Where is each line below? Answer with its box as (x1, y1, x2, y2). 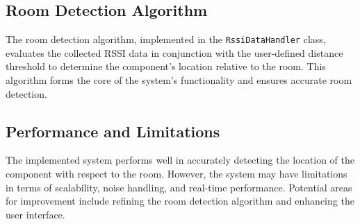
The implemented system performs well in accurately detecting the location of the (6, 153, 354, 167)
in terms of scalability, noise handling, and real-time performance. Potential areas (6, 180, 352, 194)
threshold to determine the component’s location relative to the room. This (6, 59, 326, 74)
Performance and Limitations (6, 120, 220, 141)
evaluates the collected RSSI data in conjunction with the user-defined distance (6, 45, 343, 60)
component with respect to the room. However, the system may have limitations (6, 166, 347, 181)
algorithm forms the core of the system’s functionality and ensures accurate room (6, 73, 352, 87)
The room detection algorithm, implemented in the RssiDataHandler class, (6, 32, 326, 46)
